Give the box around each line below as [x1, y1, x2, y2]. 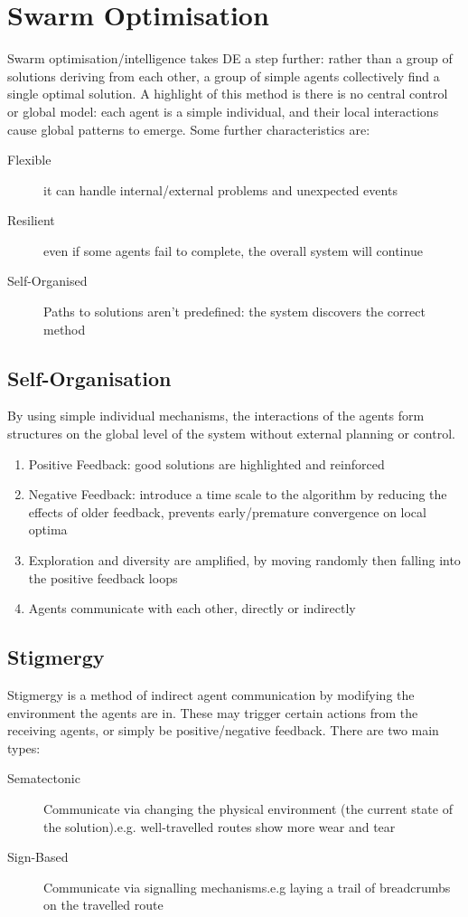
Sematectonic [7, 769, 80, 788]
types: [7, 738, 41, 757]
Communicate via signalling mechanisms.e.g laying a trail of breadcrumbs [43, 877, 451, 896]
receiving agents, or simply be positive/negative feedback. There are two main [7, 721, 439, 740]
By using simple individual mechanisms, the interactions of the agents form [7, 406, 425, 425]
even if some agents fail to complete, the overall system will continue [43, 241, 423, 260]
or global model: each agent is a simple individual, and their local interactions [7, 101, 439, 120]
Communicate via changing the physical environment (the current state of [43, 799, 453, 818]
